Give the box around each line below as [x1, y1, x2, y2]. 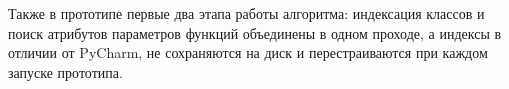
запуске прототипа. [8, 61, 123, 82]
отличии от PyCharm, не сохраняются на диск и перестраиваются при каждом [8, 42, 488, 63]
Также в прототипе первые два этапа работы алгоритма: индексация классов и [8, 3, 485, 23]
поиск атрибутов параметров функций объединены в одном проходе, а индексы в [8, 22, 502, 43]
